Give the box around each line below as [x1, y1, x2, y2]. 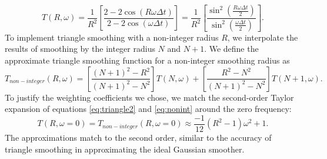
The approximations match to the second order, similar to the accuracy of [5, 131, 272, 143]
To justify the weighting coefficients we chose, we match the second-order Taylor [5, 91, 294, 103]
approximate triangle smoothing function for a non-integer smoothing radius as [5, 54, 290, 67]
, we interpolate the [227, 31, 298, 43]
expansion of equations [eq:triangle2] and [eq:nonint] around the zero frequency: [5, 102, 292, 115]
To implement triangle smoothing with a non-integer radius [5, 31, 219, 43]
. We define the [204, 42, 259, 55]
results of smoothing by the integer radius [5, 42, 155, 55]
